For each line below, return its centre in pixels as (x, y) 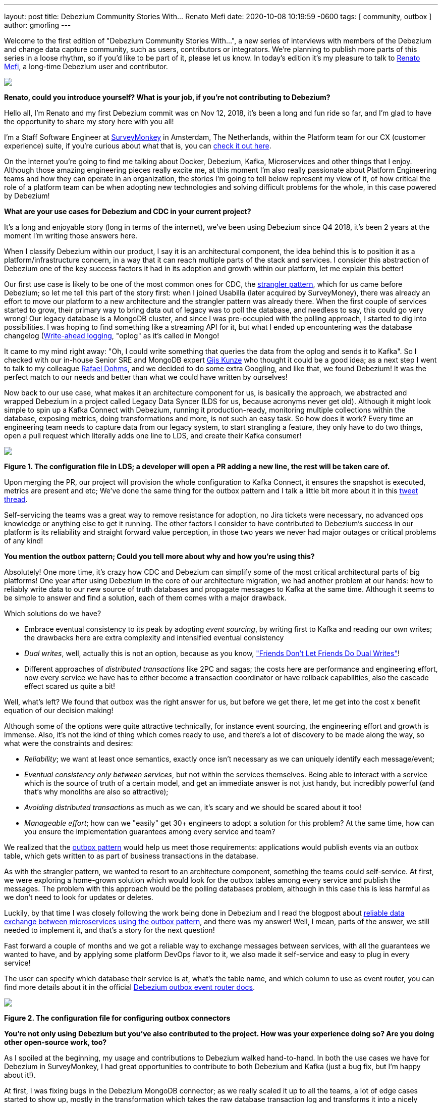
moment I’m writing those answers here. (71, 236)
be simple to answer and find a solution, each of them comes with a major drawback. (145, 598)
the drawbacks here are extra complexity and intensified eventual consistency (154, 638)
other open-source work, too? (56, 1042)
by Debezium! (27, 196)
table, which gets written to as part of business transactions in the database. (131, 856)
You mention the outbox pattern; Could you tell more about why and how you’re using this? (159, 556)
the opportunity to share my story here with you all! (89, 121)
